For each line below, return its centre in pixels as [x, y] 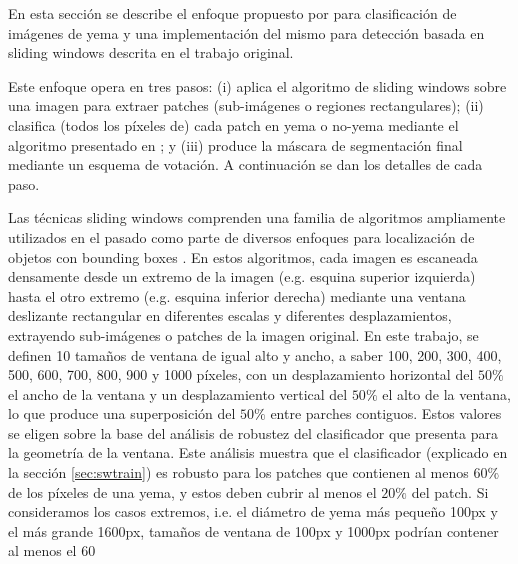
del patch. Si [450, 491]
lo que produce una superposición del [122, 413]
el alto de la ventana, [446, 393]
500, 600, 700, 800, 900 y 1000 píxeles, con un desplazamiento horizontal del [241, 374]
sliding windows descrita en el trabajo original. [151, 52]
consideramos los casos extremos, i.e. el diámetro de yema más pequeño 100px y [253, 511]
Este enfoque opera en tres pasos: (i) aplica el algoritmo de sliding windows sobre [257, 85]
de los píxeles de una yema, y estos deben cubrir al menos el [192, 491]
